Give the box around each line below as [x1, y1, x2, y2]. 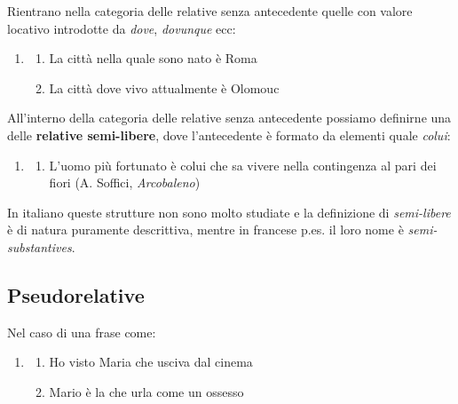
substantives [7, 237, 72, 256]
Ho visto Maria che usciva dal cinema [49, 353, 253, 371]
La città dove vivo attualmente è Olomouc [49, 78, 280, 97]
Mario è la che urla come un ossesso [49, 382, 244, 400]
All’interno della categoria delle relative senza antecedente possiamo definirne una [7, 108, 452, 127]
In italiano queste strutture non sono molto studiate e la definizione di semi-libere [7, 202, 451, 221]
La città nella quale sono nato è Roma [49, 49, 257, 67]
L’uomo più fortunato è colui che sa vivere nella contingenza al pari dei [49, 155, 437, 174]
